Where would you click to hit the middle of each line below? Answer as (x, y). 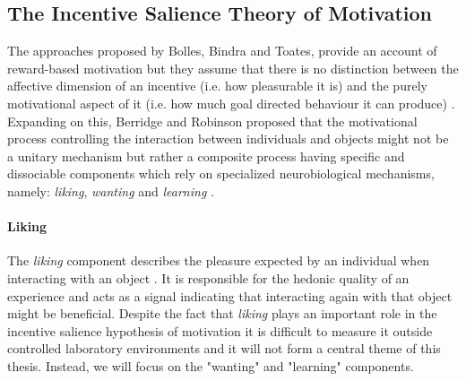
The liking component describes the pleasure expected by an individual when (219, 260)
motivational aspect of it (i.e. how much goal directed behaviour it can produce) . (231, 103)
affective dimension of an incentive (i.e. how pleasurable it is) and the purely (217, 86)
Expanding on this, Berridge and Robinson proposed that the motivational (212, 121)
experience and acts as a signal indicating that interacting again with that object (230, 295)
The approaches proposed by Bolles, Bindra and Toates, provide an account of (222, 51)
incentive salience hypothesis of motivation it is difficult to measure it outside (220, 330)
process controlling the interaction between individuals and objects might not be (228, 139)
